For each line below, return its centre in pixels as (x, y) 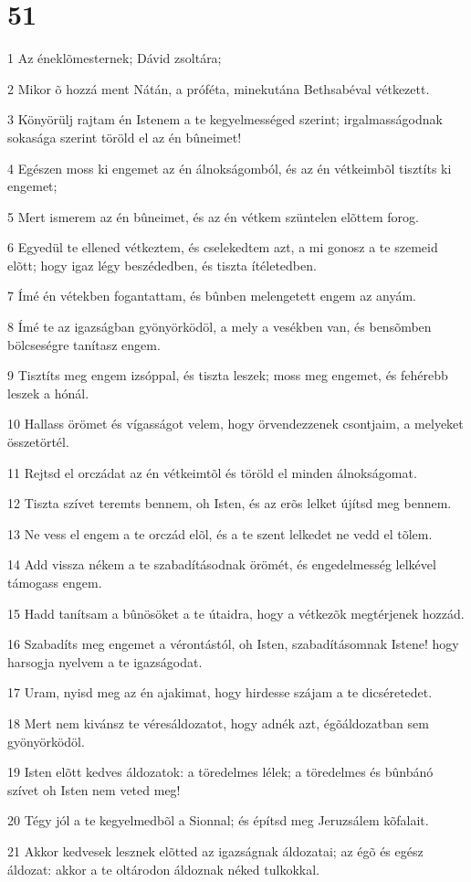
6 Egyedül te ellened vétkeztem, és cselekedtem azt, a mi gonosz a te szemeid (223, 247)
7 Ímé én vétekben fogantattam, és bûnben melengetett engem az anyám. (212, 296)
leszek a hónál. (48, 393)
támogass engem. (55, 582)
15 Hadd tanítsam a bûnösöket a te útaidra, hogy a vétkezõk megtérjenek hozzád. (236, 613)
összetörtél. (38, 442)
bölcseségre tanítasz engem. (84, 344)
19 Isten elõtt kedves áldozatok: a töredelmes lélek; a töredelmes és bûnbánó (220, 772)
